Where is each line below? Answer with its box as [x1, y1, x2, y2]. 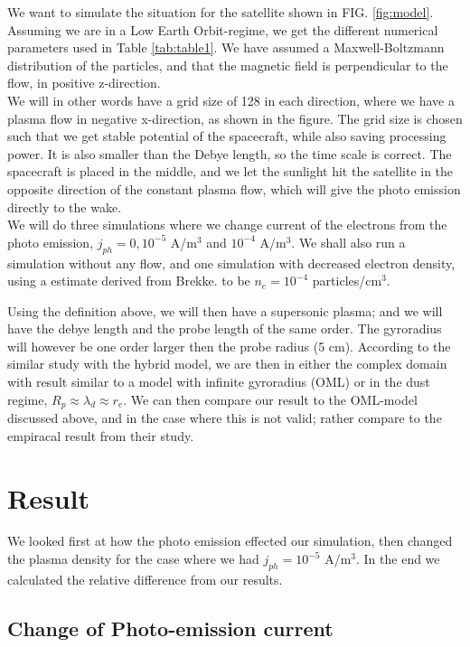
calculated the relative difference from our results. [7, 569, 283, 588]
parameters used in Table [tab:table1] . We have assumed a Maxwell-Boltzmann [7, 38, 445, 57]
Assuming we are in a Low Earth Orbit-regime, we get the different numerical [7, 20, 438, 39]
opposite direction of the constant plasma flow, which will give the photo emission [7, 179, 461, 198]
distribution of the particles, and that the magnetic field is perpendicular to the [7, 55, 448, 74]
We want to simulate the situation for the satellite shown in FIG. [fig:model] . [7, 3, 434, 21]
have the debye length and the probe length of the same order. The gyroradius [7, 319, 442, 338]
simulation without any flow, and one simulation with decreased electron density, [7, 253, 456, 272]
